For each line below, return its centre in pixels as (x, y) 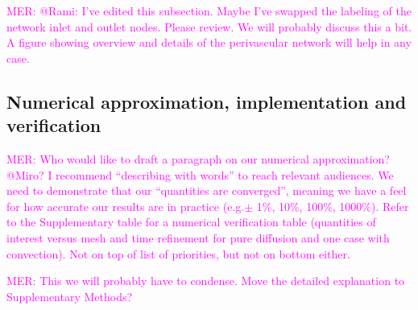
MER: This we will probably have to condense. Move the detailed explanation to (206, 281)
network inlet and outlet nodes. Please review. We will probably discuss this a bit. (209, 26)
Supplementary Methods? (70, 296)
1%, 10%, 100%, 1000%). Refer (333, 206)
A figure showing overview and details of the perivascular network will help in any (209, 42)
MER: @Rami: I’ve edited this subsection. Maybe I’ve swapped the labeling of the (209, 10)
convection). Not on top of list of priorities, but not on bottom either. (178, 253)
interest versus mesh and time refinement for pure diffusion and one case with (198, 237)
